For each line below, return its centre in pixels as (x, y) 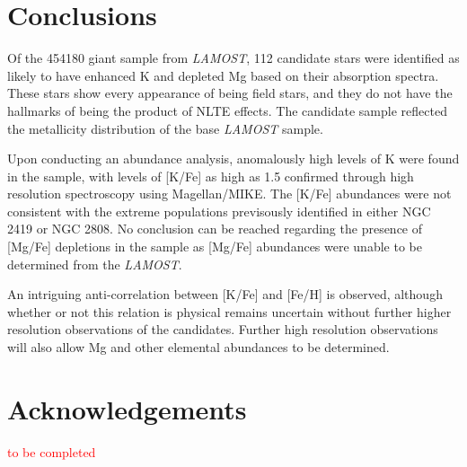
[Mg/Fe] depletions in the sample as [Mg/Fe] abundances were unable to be (215, 247)
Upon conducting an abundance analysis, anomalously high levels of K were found (233, 159)
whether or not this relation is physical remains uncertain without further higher (229, 311)
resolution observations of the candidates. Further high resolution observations (223, 329)
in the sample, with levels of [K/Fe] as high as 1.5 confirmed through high (211, 176)
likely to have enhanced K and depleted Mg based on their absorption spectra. (223, 75)
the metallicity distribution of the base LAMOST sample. (165, 128)
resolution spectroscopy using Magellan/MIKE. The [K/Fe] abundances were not (229, 194)
